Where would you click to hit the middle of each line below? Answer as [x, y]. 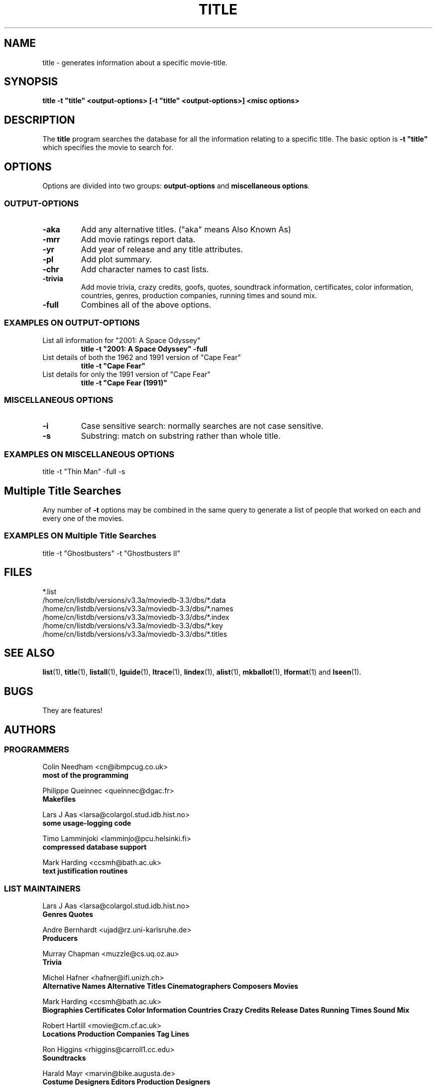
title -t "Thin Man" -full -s [84, 472]
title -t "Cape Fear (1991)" [124, 382]
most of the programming [86, 775]
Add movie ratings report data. [138, 239]
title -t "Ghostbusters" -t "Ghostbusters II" [111, 553]
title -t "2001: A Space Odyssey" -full [144, 349]
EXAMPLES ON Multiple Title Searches [80, 536]
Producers [60, 938]
